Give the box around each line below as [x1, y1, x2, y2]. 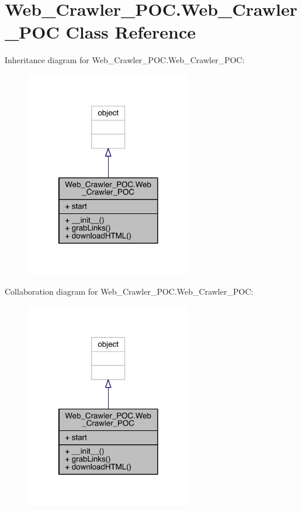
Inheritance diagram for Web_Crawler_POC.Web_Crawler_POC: [5, 54, 245, 66]
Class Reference [65, 20, 196, 44]
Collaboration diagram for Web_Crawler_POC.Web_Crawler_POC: [5, 285, 254, 298]
